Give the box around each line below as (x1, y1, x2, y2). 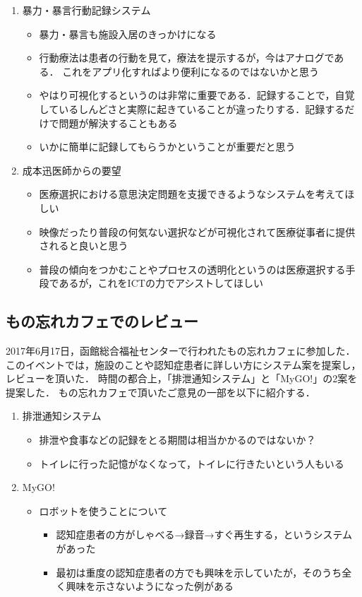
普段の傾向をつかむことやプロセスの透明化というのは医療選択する (39, 261, 346, 276)
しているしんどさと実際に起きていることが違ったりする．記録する (39, 101, 345, 116)
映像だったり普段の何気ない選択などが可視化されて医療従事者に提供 (39, 224, 356, 239)
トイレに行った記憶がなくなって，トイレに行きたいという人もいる (39, 456, 344, 471)
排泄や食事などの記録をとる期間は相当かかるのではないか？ (39, 432, 316, 447)
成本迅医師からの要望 (22, 162, 121, 177)
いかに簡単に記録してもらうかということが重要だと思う (39, 139, 296, 154)
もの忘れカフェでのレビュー (6, 310, 198, 332)
